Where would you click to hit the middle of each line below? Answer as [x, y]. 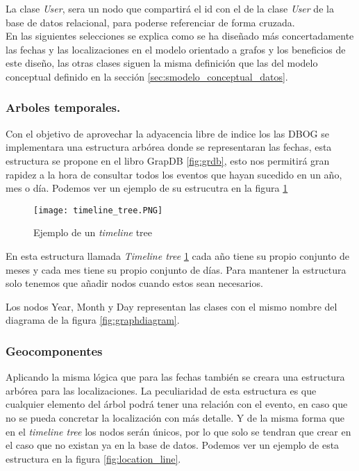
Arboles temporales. [63, 107]
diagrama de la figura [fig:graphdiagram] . [93, 320]
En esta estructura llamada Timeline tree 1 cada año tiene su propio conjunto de [178, 256]
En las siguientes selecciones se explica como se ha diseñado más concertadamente [180, 36]
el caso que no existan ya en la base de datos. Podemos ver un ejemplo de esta [173, 445]
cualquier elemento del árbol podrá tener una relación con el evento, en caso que [177, 404]
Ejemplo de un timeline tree [93, 232]
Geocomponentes [54, 350]
